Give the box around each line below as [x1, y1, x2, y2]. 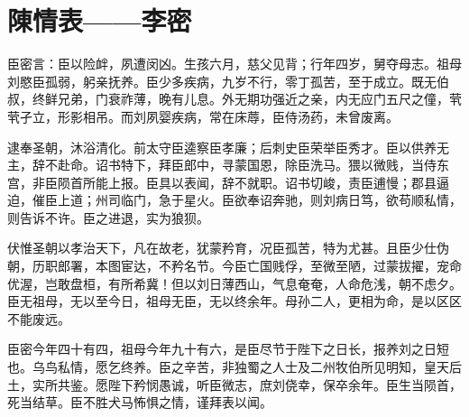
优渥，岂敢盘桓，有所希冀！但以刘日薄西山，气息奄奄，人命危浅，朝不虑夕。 [7, 273, 462, 292]
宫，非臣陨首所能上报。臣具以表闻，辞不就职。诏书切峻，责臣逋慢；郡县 [7, 172, 437, 191]
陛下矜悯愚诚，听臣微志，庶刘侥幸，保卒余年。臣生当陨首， [107, 375, 462, 394]
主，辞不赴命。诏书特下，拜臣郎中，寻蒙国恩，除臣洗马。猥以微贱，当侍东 [7, 155, 449, 174]
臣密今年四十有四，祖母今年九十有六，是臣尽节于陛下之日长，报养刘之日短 [7, 339, 449, 358]
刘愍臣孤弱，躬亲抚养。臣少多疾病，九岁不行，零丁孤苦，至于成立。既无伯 [7, 71, 449, 90]
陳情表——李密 [7, 2, 192, 39]
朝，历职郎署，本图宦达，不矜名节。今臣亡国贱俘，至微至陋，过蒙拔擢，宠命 [7, 256, 462, 275]
